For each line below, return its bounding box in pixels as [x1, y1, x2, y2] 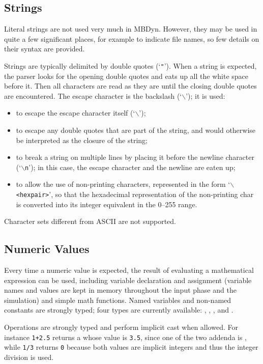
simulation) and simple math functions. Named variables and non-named [4, 294, 231, 305]
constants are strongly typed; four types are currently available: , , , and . [4, 304, 233, 315]
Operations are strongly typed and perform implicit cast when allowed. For [4, 322, 238, 332]
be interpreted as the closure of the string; [16, 134, 148, 145]
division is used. [4, 351, 54, 362]
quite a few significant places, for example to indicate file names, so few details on [4, 33, 259, 44]
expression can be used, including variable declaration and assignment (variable [4, 274, 252, 285]
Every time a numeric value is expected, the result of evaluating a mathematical [4, 265, 254, 275]
